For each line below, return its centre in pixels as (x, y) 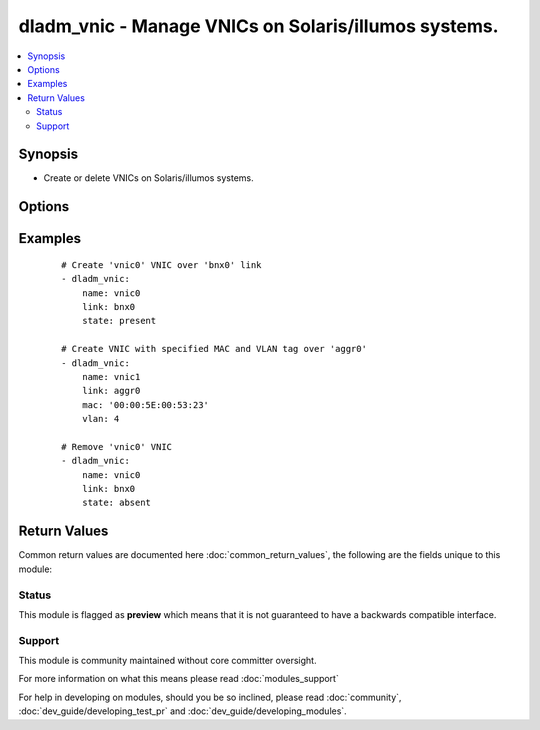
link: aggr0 (111, 391)
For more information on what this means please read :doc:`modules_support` (178, 679)
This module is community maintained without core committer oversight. (167, 661)
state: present (119, 321)
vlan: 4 (100, 419)
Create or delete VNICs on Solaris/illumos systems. (148, 178)
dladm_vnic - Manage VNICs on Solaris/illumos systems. (258, 26)
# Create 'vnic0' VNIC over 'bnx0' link (161, 264)
